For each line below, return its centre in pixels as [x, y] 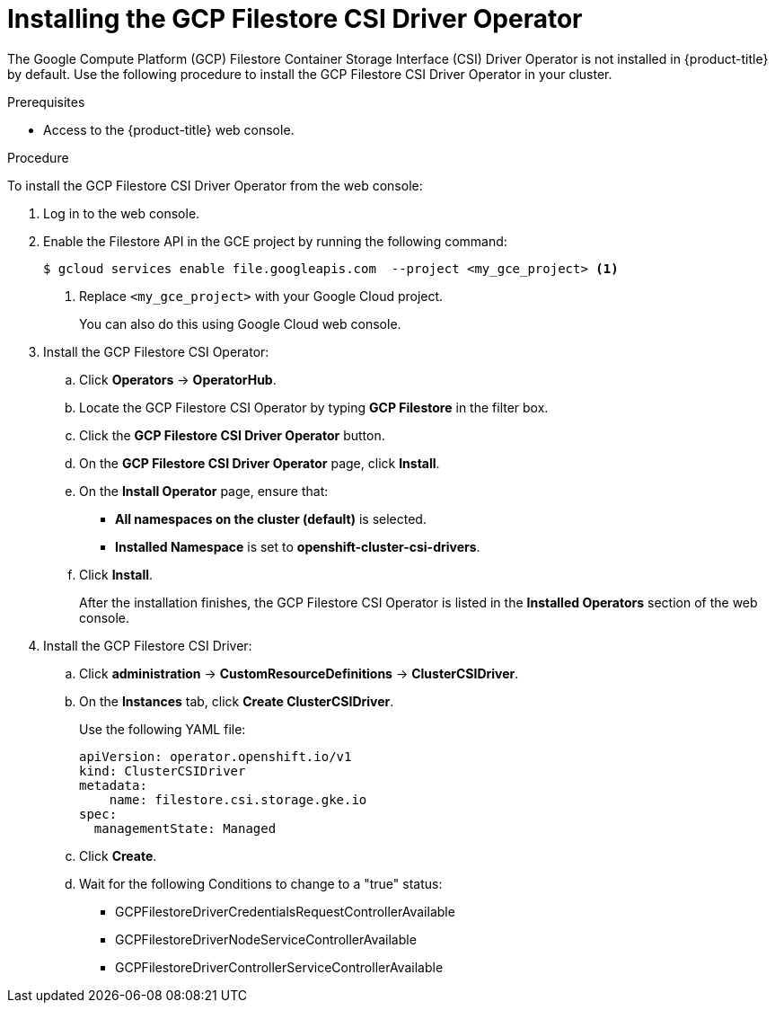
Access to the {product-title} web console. [169, 129]
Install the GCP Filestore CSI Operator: [156, 351]
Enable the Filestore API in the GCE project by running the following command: [275, 241]
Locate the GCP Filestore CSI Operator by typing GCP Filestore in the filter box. [314, 407]
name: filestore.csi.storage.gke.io [238, 799]
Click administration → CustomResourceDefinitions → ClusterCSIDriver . [299, 673]
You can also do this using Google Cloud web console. [240, 323]
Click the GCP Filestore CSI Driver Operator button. [232, 435]
